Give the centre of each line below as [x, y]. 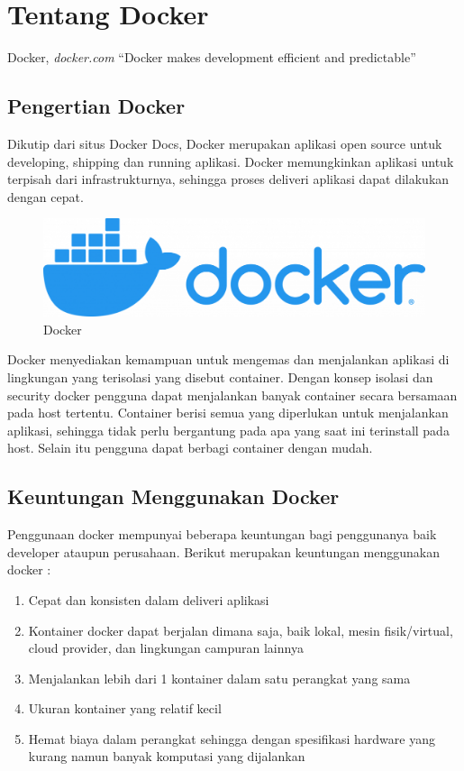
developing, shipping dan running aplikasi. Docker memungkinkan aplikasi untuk [231, 161]
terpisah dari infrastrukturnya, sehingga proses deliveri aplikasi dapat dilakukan [228, 179]
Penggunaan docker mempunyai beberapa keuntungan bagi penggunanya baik [222, 534]
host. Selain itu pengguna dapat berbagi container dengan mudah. [190, 448]
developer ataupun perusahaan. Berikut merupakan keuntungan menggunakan [224, 551]
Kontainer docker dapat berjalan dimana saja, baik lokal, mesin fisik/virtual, [241, 630]
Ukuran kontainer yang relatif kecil [125, 708]
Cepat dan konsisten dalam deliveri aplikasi [149, 599]
